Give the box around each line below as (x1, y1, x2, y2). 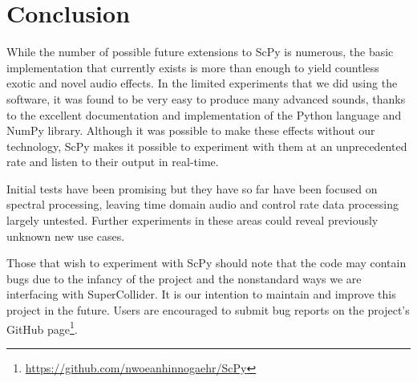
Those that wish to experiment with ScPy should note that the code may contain (6, 254, 407, 271)
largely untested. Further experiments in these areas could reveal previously (6, 212, 379, 229)
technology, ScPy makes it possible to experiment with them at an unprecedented (6, 137, 407, 154)
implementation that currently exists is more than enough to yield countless (6, 59, 379, 75)
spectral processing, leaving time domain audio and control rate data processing (6, 196, 399, 213)
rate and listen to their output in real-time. (6, 153, 219, 170)
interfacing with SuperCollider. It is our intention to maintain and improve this (6, 286, 396, 303)
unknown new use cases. (6, 227, 125, 244)
